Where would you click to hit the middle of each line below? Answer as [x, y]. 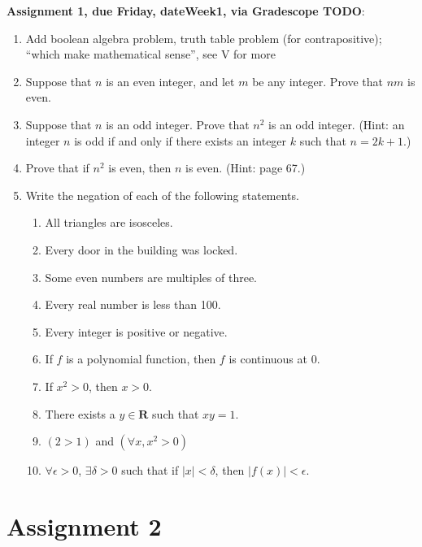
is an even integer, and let [170, 81]
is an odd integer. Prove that [178, 124]
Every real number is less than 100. [133, 304]
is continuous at [268, 359]
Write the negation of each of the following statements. [162, 195]
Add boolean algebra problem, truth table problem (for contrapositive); [204, 38]
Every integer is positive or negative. [136, 331]
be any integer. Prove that [318, 81]
